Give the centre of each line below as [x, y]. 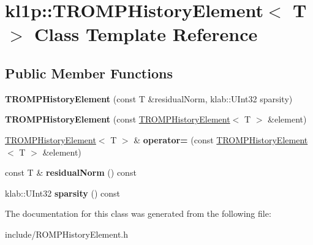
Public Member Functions [89, 73]
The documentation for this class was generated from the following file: [138, 213]
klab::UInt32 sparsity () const [62, 193]
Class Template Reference [146, 34]
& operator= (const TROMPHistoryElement [221, 139]
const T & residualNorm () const [71, 172]
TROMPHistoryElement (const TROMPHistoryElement [118, 119]
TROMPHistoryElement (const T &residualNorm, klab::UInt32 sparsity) [149, 98]
